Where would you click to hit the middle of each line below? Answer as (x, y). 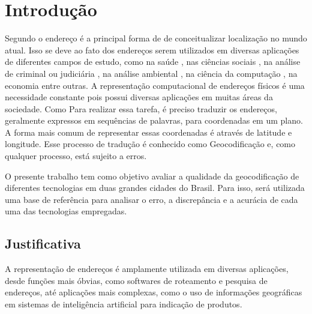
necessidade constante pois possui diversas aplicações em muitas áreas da (139, 97)
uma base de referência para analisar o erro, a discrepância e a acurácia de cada (151, 199)
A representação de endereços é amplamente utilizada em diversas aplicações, (147, 269)
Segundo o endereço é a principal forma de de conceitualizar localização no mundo (156, 38)
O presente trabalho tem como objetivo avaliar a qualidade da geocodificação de (152, 176)
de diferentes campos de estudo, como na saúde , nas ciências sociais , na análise (153, 62)
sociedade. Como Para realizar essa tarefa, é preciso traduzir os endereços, (141, 108)
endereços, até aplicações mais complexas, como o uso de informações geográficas (154, 292)
